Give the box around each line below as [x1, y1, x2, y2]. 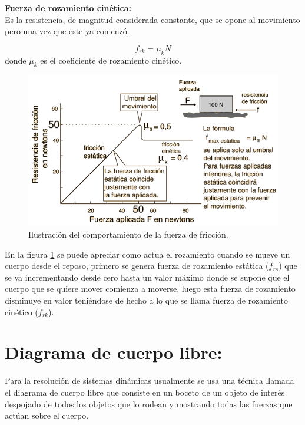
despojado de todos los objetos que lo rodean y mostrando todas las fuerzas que [5, 397, 293, 410]
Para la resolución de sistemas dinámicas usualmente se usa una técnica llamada [5, 374, 294, 387]
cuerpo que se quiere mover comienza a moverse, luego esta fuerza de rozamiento [5, 282, 296, 295]
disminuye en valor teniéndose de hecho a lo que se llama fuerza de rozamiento [5, 294, 288, 307]
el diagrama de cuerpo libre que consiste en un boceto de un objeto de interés [5, 386, 285, 398]
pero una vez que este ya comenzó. [5, 25, 130, 37]
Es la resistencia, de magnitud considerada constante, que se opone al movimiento [5, 13, 300, 25]
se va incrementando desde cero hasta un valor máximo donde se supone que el [5, 271, 290, 283]
